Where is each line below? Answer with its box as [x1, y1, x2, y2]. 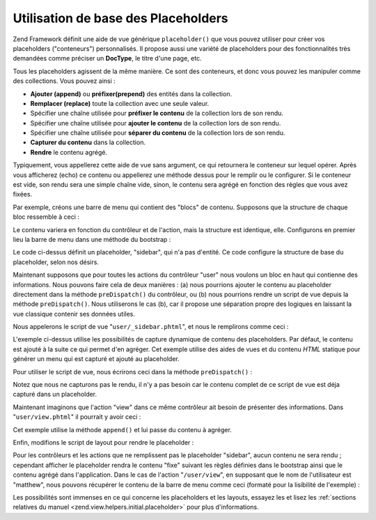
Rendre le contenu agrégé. [30, 148, 108, 156]
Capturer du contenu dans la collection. [30, 138, 146, 146]
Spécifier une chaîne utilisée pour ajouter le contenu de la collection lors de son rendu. [30, 118, 281, 127]
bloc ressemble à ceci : [13, 213, 80, 221]
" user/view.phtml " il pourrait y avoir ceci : [13, 413, 141, 421]
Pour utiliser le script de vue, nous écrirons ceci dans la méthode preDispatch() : [13, 367, 253, 376]
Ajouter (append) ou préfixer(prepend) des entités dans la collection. [30, 89, 233, 98]
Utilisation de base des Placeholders [13, 10, 229, 26]
